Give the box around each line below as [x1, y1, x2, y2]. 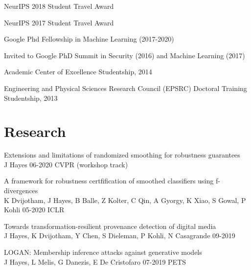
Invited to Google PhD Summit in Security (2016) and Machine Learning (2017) [4, 50, 245, 60]
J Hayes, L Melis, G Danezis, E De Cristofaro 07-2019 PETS [4, 256, 186, 267]
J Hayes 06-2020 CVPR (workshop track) [4, 159, 128, 169]
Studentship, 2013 [4, 92, 58, 103]
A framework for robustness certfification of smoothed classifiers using [4, 176, 214, 186]
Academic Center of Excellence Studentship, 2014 [4, 67, 152, 77]
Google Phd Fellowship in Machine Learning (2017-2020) [4, 34, 174, 44]
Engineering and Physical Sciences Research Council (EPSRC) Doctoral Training [4, 83, 247, 93]
